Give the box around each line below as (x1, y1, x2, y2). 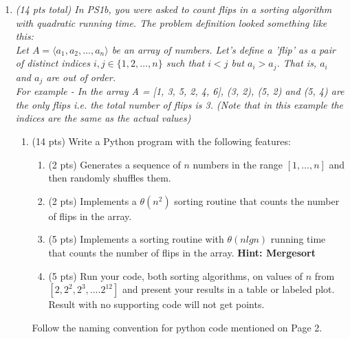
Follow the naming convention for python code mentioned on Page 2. (32, 320, 322, 334)
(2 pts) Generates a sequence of (48, 157, 181, 171)
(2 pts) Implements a (48, 193, 137, 208)
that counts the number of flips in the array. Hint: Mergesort (48, 245, 316, 260)
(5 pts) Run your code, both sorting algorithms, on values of (48, 268, 303, 283)
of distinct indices (15, 56, 90, 70)
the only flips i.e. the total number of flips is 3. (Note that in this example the (15, 97, 343, 111)
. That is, (276, 56, 317, 70)
